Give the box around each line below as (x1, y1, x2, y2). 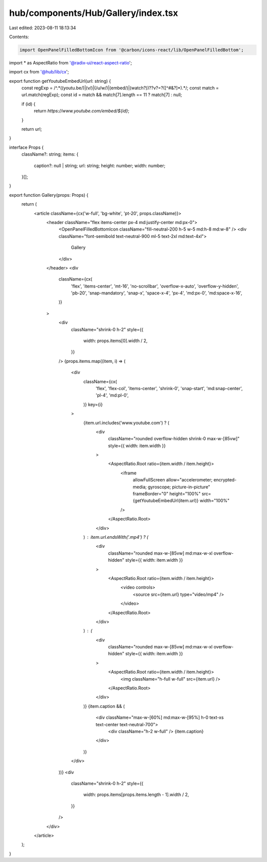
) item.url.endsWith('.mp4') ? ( (83, 534, 148, 540)
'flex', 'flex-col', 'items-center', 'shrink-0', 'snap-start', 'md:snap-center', (95, 385, 243, 391)
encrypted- (213, 477, 237, 483)
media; (133, 484, 147, 490)
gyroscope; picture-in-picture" (147, 484, 210, 490)
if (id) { (21, 101, 36, 107)
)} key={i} (83, 402, 103, 407)
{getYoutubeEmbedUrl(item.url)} (133, 498, 199, 504)
